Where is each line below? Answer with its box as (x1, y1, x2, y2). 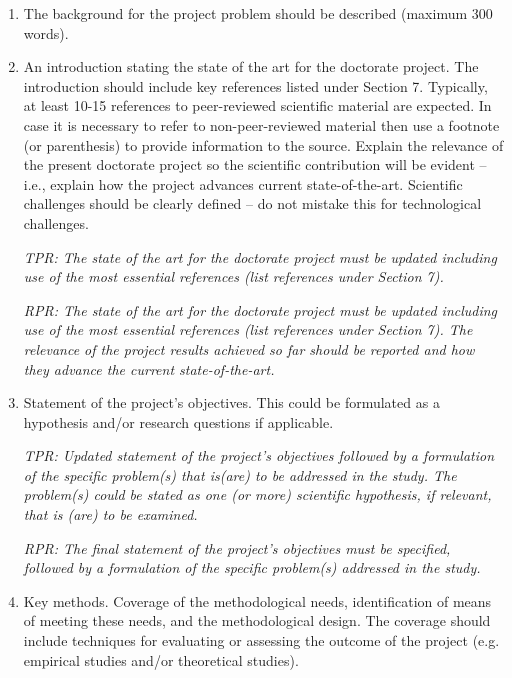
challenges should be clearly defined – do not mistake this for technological (23, 193, 482, 214)
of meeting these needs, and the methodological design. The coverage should (23, 610, 491, 631)
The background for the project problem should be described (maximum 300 (23, 3, 493, 23)
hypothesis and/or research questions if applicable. (23, 411, 334, 432)
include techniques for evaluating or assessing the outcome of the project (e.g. (23, 630, 500, 651)
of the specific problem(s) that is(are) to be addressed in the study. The (23, 464, 457, 485)
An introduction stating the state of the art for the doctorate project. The (23, 56, 479, 77)
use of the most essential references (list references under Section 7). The (23, 319, 473, 340)
